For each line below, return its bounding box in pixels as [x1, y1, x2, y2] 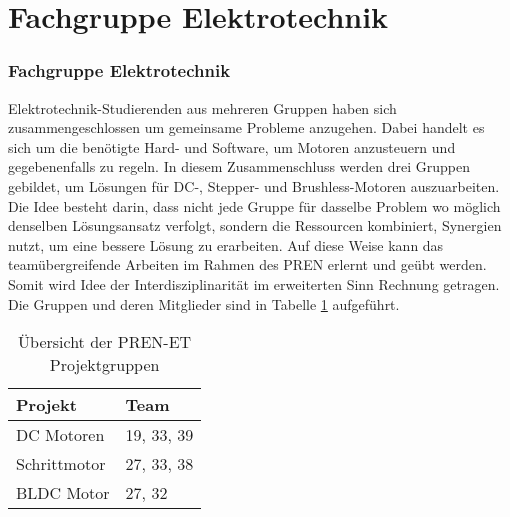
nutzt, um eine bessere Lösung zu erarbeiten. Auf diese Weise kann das [8, 234, 444, 255]
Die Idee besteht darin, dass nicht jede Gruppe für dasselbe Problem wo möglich [8, 195, 501, 216]
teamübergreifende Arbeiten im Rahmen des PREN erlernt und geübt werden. [8, 254, 487, 275]
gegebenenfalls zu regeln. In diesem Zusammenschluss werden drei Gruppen [8, 156, 470, 177]
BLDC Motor [16, 481, 110, 505]
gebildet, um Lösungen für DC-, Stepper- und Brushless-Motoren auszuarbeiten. [8, 175, 500, 196]
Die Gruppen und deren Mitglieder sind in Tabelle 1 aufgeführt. [8, 293, 400, 314]
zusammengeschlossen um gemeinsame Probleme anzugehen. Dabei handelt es [8, 117, 485, 138]
